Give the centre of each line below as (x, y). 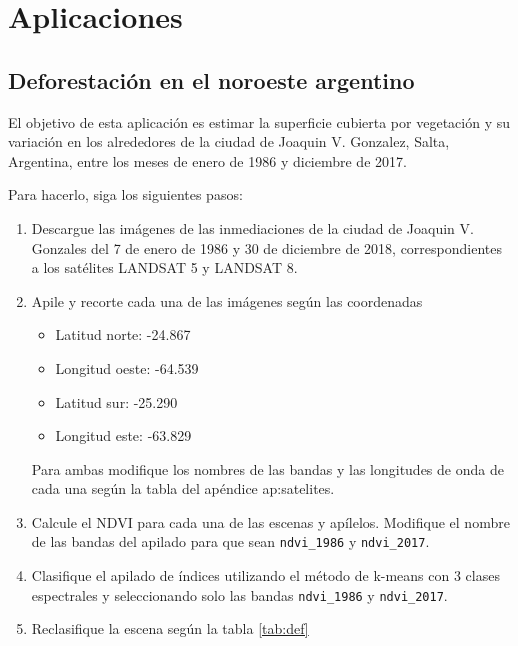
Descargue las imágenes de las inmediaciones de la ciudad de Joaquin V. (252, 227)
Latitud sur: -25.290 (116, 401)
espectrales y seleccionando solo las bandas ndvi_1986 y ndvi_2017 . (239, 594)
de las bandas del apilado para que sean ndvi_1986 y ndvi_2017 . (230, 541)
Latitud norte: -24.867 (123, 334)
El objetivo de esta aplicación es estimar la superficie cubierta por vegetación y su (259, 121)
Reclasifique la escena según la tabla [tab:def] (170, 628)
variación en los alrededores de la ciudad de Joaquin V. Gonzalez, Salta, (229, 141)
